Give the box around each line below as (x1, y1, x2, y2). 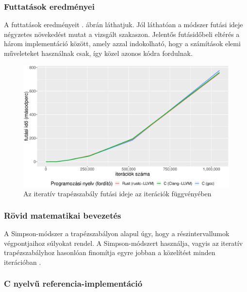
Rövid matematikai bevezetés (4, 209, 121, 221)
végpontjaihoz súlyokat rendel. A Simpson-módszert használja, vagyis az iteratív (4, 238, 243, 248)
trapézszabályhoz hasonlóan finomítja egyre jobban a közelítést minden (4, 247, 215, 258)
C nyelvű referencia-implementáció (4, 277, 143, 290)
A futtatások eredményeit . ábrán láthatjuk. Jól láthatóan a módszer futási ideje (4, 19, 243, 30)
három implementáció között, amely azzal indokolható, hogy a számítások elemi (4, 38, 241, 49)
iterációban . (4, 257, 41, 267)
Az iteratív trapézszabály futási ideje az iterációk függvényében (23, 189, 212, 199)
